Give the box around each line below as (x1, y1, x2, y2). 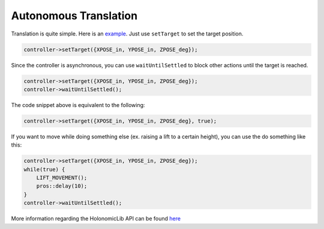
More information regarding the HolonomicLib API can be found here (11, 215, 181, 222)
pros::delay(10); (36, 183, 88, 189)
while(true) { (23, 166, 65, 173)
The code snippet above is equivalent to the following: (11, 101, 145, 108)
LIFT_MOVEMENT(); (36, 174, 88, 181)
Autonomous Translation (11, 9, 138, 22)
